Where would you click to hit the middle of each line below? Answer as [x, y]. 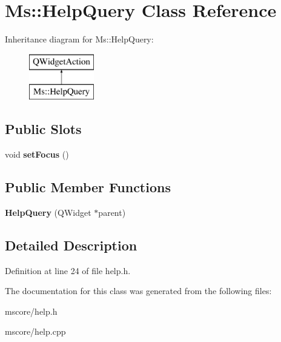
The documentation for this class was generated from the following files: [138, 291]
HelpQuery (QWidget [48, 212]
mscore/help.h [31, 311]
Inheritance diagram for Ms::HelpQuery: [79, 39]
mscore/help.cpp [35, 331]
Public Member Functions [88, 187]
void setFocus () [37, 154]
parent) [112, 212]
